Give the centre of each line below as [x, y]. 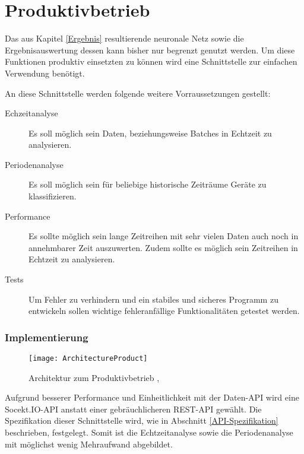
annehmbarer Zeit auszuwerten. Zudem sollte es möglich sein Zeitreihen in [163, 247]
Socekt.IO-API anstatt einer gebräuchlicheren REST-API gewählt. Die [133, 409]
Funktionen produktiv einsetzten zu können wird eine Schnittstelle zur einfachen [151, 61]
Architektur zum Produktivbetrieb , [94, 377]
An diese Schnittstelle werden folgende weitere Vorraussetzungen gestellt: [138, 93]
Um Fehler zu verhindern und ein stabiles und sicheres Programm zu [153, 299]
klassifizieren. [53, 196]
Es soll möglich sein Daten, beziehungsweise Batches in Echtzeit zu [150, 133]
